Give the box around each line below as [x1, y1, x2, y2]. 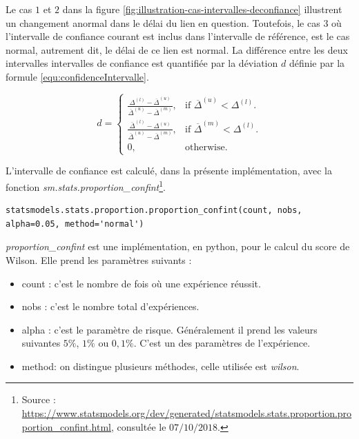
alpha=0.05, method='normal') [6, 218, 144, 229]
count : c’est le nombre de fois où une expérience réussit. [21, 276, 261, 290]
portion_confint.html [21, 419, 111, 433]
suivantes [21, 336, 61, 350]
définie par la [289, 56, 345, 70]
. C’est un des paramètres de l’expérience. [133, 336, 311, 350]
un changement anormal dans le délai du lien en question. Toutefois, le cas [6, 15, 320, 30]
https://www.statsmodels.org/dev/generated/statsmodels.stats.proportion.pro [21, 406, 352, 420]
